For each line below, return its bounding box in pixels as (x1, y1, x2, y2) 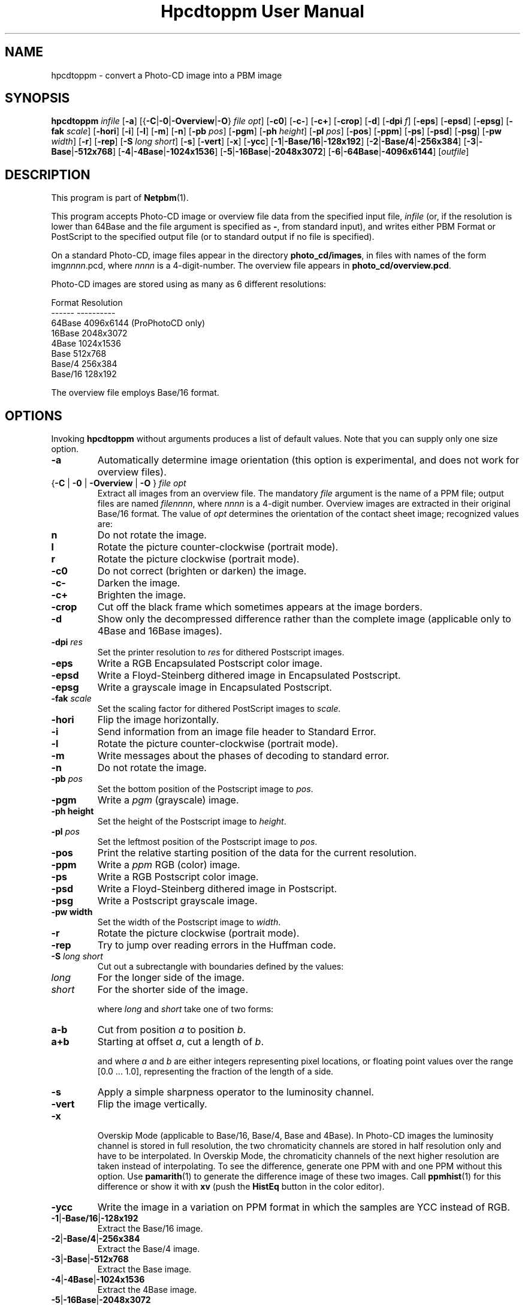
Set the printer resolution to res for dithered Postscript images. (97, 647, 345, 658)
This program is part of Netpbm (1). (51, 192, 189, 203)
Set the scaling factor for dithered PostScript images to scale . (97, 703, 341, 714)
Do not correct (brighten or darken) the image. (97, 565, 307, 577)
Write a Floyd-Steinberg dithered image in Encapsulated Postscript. (97, 669, 401, 682)
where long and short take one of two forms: (97, 1004, 274, 1015)
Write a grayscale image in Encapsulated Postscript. (97, 681, 332, 694)
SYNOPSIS (5, 91, 70, 106)
